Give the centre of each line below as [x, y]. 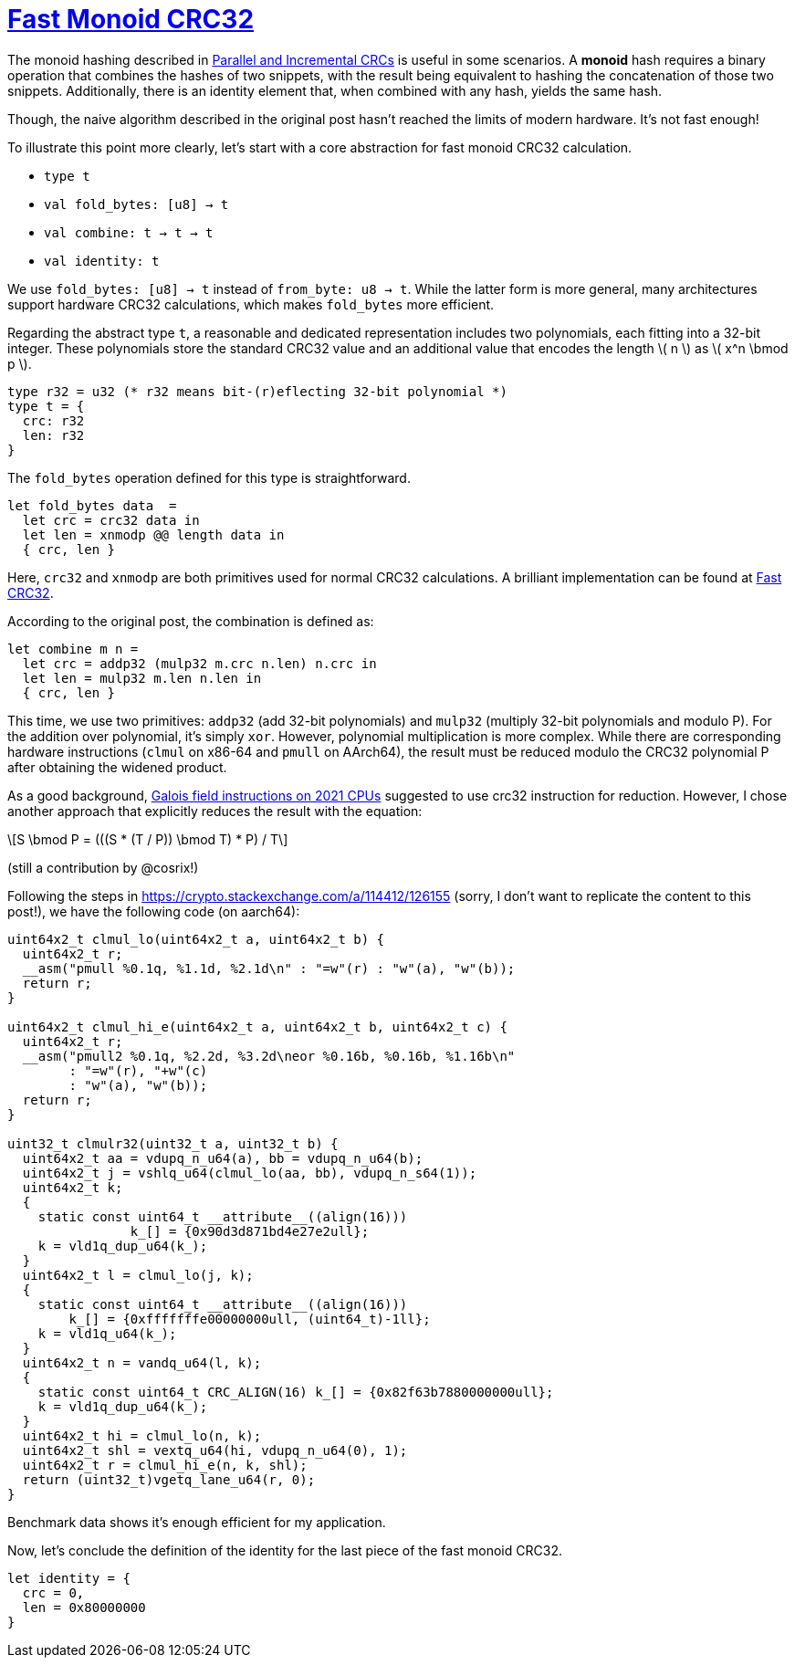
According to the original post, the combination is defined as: [191, 621]
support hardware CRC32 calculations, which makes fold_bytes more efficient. [251, 304]
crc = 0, [53, 1592]
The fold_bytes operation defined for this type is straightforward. [209, 477]
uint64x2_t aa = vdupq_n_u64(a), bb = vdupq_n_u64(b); [223, 1158]
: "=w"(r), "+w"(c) [138, 1070]
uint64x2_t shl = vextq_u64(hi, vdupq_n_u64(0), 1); [215, 1450]
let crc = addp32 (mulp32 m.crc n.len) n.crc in [199, 663]
